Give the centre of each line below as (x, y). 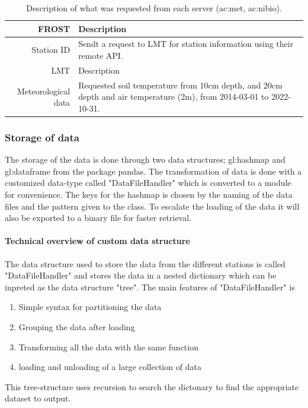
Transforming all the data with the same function (108, 347)
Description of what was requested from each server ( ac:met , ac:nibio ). (154, 8)
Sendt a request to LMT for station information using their (186, 44)
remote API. (101, 56)
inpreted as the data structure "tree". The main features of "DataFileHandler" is (150, 287)
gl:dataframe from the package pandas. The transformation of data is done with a (153, 171)
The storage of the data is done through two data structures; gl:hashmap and (145, 159)
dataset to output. (38, 398)
